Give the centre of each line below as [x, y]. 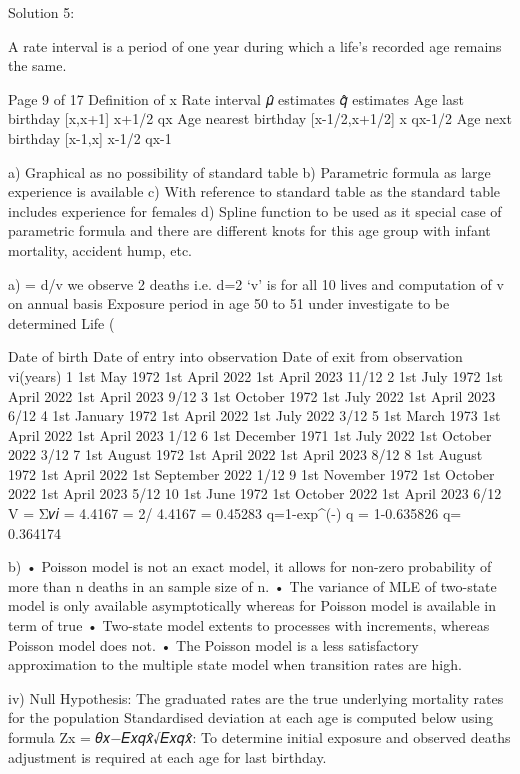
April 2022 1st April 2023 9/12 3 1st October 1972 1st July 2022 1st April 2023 [252, 395]
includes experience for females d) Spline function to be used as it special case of [255, 210]
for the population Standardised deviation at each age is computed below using [250, 717]
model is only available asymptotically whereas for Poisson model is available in [252, 605]
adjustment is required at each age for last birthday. [167, 756]
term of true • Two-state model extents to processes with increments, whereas [249, 625]
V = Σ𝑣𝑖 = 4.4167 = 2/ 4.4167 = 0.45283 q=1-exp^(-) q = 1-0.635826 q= [235, 513]
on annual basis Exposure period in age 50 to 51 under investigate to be [229, 303]
